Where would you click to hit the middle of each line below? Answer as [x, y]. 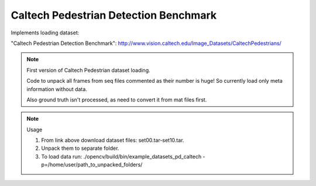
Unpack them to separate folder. [80, 148]
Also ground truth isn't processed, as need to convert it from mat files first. [117, 100]
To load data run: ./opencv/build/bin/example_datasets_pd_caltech [121, 156]
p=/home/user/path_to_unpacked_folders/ [92, 165]
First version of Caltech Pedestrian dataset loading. [88, 70]
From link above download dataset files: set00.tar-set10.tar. [113, 141]
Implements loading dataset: [45, 33]
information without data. [57, 89]
